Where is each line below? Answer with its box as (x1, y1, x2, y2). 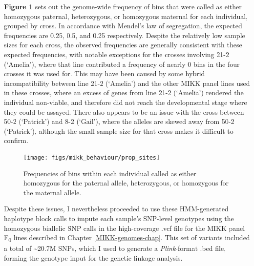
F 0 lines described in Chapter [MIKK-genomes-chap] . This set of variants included (4, 232, 250, 244)
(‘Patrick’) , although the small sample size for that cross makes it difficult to (4, 125, 233, 136)
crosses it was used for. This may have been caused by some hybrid (4, 68, 205, 79)
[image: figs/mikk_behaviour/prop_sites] (23, 154, 160, 161)
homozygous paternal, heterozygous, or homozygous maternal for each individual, (4, 11, 248, 21)
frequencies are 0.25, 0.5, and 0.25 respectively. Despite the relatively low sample (4, 30, 245, 40)
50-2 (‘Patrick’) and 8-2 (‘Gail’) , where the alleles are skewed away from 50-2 (4, 116, 234, 126)
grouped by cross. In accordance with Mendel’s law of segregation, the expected (4, 20, 242, 31)
